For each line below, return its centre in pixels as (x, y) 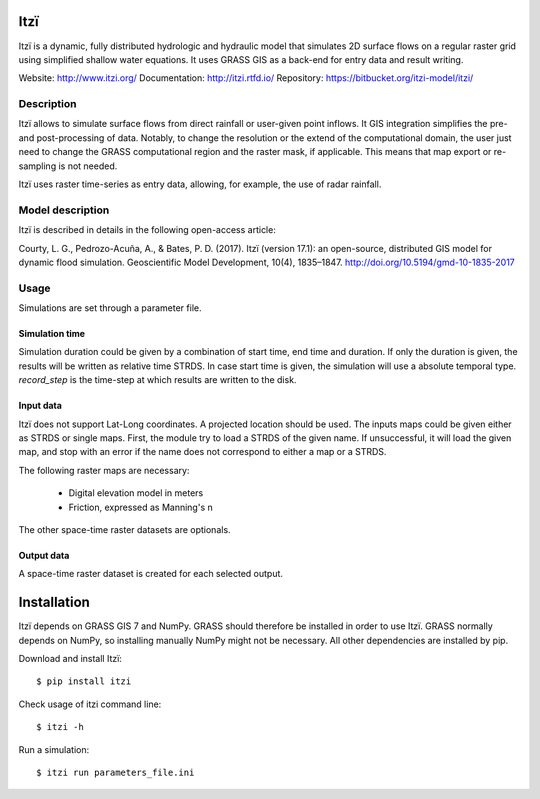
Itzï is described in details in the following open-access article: (147, 230)
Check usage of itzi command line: (90, 704)
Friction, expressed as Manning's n (141, 507)
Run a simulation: (54, 749)
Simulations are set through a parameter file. (110, 308)
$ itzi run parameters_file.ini (115, 772)
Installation (54, 602)
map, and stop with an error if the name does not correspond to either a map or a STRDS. (202, 452)
